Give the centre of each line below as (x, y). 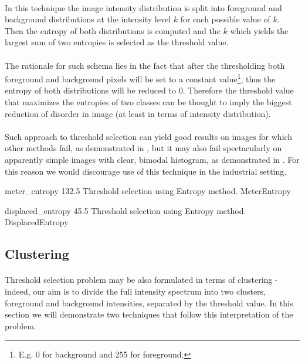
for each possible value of (225, 19)
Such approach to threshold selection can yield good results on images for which (149, 136)
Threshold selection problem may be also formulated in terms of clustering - (141, 280)
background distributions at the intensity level (88, 19)
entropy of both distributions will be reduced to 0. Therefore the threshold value (149, 90)
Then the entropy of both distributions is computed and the (113, 30)
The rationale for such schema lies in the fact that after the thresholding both (145, 65)
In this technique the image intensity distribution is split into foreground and (143, 7)
